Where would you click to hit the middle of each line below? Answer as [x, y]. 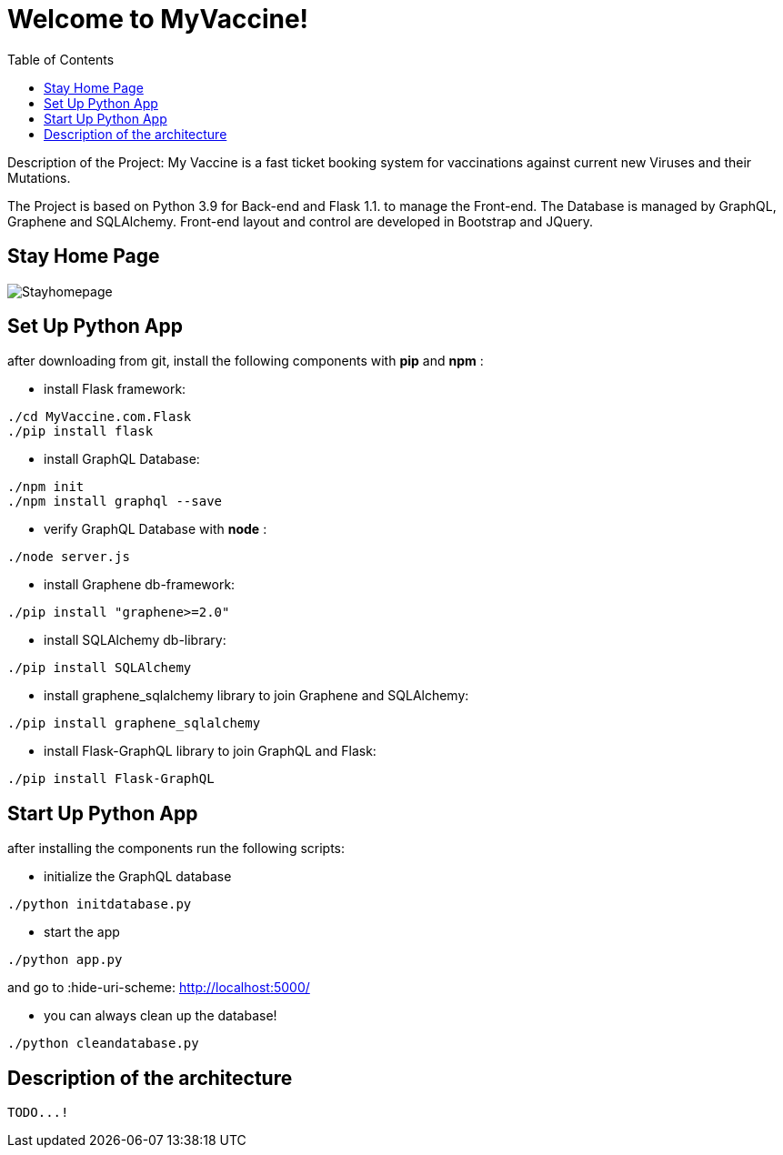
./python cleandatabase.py [103, 1044]
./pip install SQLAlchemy [100, 668]
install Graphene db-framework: [140, 585]
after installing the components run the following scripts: [176, 849]
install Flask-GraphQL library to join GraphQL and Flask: [210, 751]
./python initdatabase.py [100, 904]
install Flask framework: [115, 389]
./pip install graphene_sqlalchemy [134, 723]
